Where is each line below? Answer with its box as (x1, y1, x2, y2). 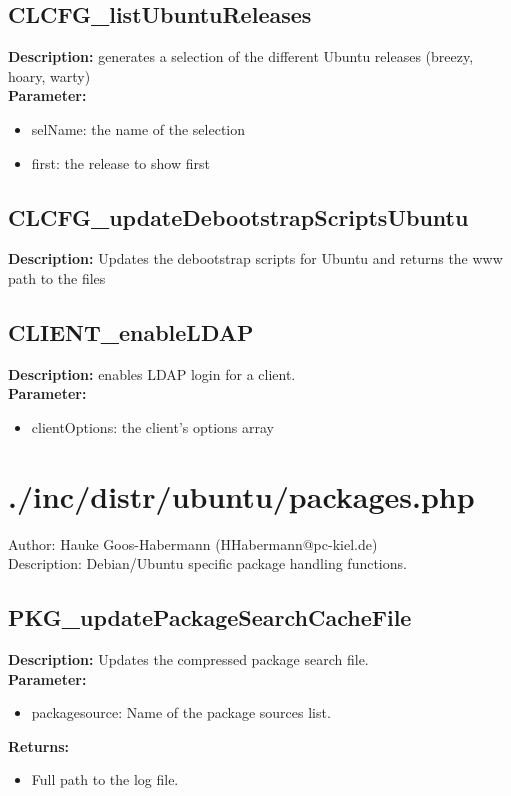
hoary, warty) (8, 65, 91, 86)
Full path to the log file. (31, 769, 179, 790)
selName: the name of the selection (31, 118, 246, 139)
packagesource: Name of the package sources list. (31, 702, 331, 723)
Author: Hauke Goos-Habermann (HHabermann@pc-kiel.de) (8, 533, 378, 554)
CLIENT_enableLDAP (8, 316, 254, 347)
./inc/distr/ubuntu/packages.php (8, 475, 475, 516)
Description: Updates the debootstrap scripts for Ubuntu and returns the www (8, 248, 503, 269)
